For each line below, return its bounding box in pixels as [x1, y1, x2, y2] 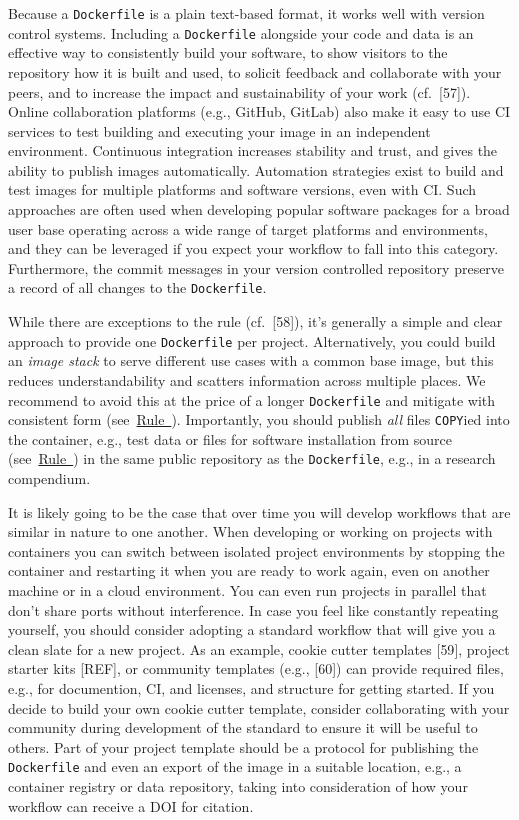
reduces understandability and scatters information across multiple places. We [8, 369, 486, 390]
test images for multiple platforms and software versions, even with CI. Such [8, 179, 477, 200]
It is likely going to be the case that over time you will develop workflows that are [8, 501, 511, 522]
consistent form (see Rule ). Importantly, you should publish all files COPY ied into [8, 409, 510, 430]
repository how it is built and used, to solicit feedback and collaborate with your [8, 61, 502, 82]
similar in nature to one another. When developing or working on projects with [8, 521, 493, 542]
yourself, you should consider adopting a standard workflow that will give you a [8, 619, 496, 640]
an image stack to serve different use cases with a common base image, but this [8, 350, 494, 371]
